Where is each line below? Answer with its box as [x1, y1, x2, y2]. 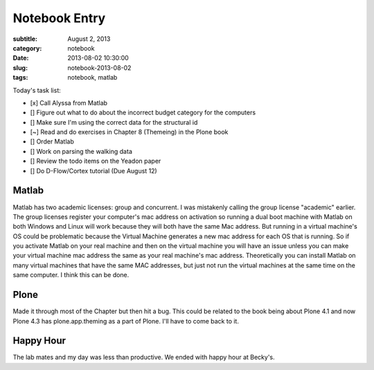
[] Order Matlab [30, 137, 74, 146]
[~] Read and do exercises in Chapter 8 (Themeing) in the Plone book [30, 128, 229, 136]
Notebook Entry [12, 10, 106, 26]
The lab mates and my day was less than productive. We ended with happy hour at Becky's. [12, 353, 275, 362]
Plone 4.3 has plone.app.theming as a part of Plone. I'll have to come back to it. [12, 317, 239, 325]
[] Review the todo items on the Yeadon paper [30, 157, 161, 166]
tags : [12, 73, 28, 82]
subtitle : [12, 35, 38, 43]
